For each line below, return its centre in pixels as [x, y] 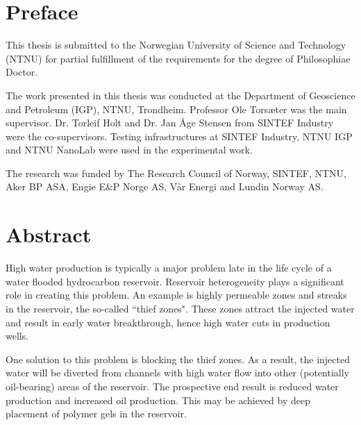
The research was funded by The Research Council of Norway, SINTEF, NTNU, [176, 173]
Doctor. [22, 72]
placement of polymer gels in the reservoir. [96, 414]
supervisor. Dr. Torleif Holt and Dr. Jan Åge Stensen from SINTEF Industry [170, 123]
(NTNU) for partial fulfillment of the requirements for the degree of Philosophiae [178, 58]
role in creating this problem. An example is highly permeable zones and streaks [176, 295]
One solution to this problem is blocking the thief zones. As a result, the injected [178, 359]
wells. [17, 336]
